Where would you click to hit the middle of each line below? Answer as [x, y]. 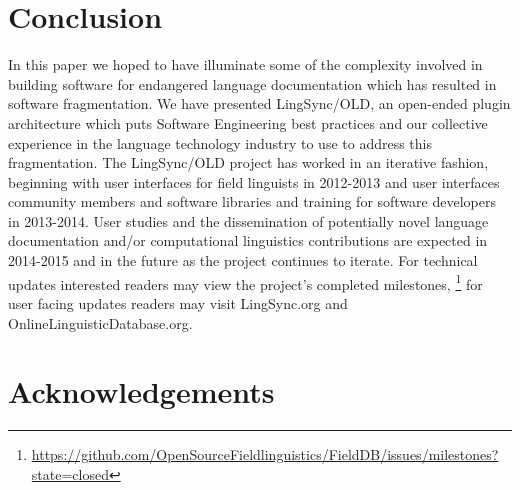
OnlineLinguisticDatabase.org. [100, 322]
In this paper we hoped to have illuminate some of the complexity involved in [245, 64]
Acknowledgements [141, 391]
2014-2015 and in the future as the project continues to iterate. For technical [243, 260]
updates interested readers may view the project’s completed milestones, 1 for [245, 282]
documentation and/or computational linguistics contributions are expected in [248, 240]
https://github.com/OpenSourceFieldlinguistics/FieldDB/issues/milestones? [265, 454]
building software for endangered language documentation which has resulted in [252, 83]
